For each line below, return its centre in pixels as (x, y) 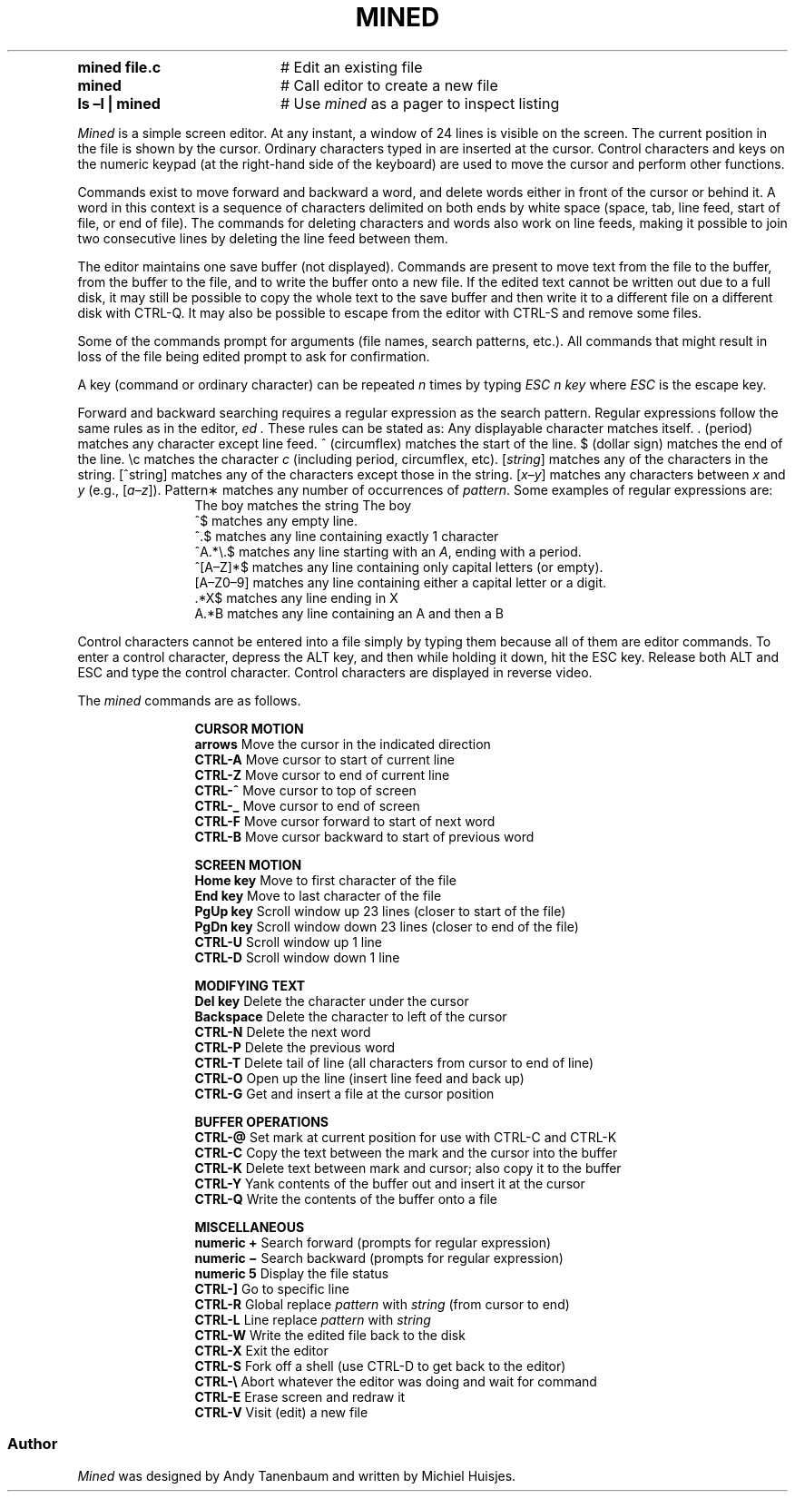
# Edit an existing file (351, 67)
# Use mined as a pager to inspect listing (420, 103)
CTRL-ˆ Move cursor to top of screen (305, 790)
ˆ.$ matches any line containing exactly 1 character (347, 536)
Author (33, 1444)
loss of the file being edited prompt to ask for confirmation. (254, 356)
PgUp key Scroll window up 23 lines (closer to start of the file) (380, 911)
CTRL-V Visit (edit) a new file (281, 1412)
